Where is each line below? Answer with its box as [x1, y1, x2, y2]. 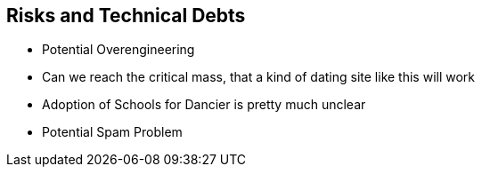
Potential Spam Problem [42, 124, 183, 140]
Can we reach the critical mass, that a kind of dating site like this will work [42, 69, 476, 85]
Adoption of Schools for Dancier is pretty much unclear [42, 97, 366, 113]
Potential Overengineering [42, 42, 195, 58]
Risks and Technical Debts [6, 4, 246, 27]
